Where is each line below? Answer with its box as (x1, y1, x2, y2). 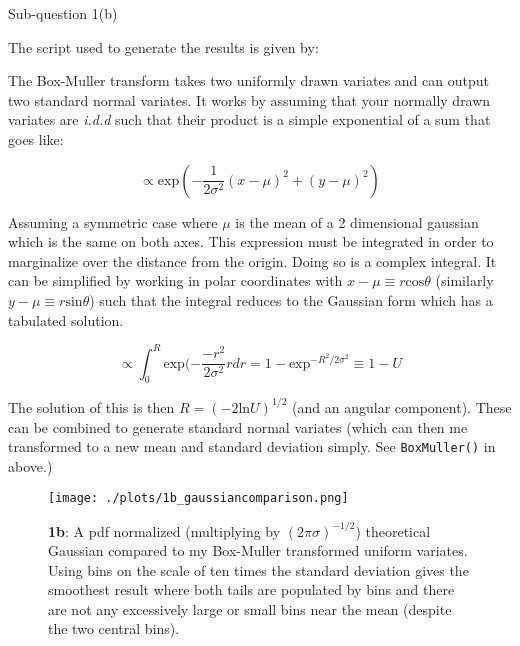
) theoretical (355, 520, 431, 541)
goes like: (8, 128, 64, 149)
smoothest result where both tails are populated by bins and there (48, 579, 455, 600)
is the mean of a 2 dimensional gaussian (235, 211, 479, 232)
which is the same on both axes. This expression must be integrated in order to (8, 231, 494, 252)
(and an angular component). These (292, 396, 512, 417)
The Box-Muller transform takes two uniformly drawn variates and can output (8, 70, 489, 91)
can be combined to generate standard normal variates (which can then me (8, 416, 468, 437)
